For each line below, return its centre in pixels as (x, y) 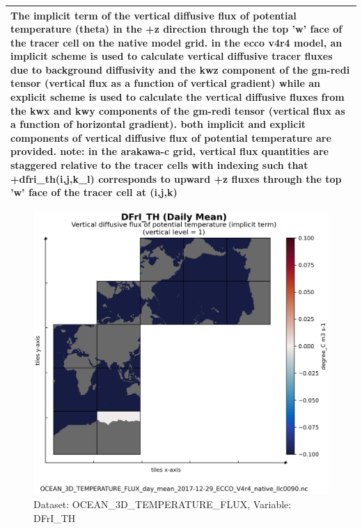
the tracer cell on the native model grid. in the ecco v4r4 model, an (176, 42)
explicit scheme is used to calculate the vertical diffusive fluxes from (178, 97)
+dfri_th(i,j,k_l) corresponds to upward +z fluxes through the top (176, 178)
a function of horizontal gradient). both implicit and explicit (158, 124)
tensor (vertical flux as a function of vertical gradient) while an (165, 83)
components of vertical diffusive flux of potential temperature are (171, 137)
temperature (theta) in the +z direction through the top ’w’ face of (176, 29)
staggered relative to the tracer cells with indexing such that (159, 165)
